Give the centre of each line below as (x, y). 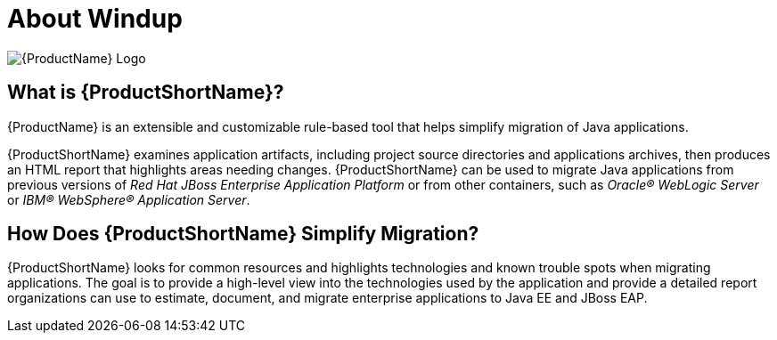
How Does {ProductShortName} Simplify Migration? (243, 234)
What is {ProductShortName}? (146, 93)
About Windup (95, 19)
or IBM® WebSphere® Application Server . (129, 199)
